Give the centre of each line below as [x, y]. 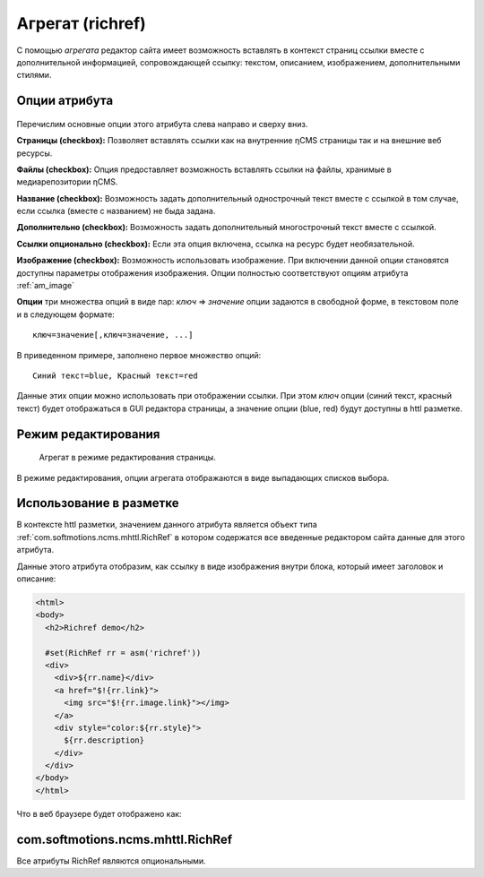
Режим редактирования [88, 434]
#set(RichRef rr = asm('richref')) [123, 653]
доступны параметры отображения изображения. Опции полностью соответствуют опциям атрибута [212, 272]
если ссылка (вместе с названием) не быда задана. [116, 211]
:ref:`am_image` [46, 286]
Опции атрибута [65, 101]
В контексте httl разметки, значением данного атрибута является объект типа [167, 525]
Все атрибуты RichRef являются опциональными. [111, 861]
